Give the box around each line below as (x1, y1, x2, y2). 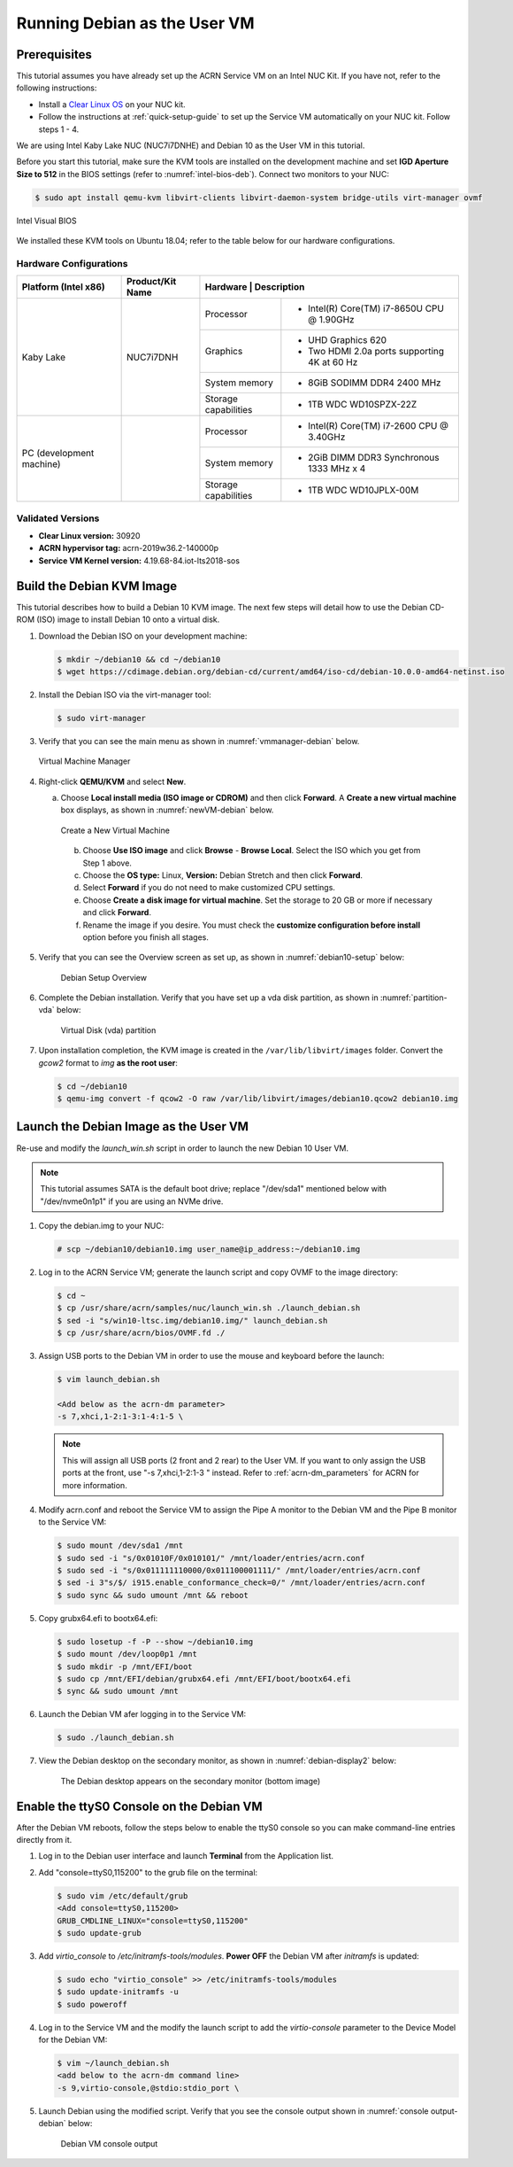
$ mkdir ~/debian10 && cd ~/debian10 (57, 654, 221, 664)
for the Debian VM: (38, 2034, 108, 2046)
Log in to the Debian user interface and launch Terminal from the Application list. (38, 1851, 334, 1861)
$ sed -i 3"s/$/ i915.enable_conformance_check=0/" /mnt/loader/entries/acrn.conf (57, 1578, 426, 1588)
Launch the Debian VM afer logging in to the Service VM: (38, 1709, 247, 1720)
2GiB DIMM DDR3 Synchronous (308, 452, 440, 464)
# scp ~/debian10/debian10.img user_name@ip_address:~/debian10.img (57, 1245, 361, 1254)
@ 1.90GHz (308, 314, 355, 326)
